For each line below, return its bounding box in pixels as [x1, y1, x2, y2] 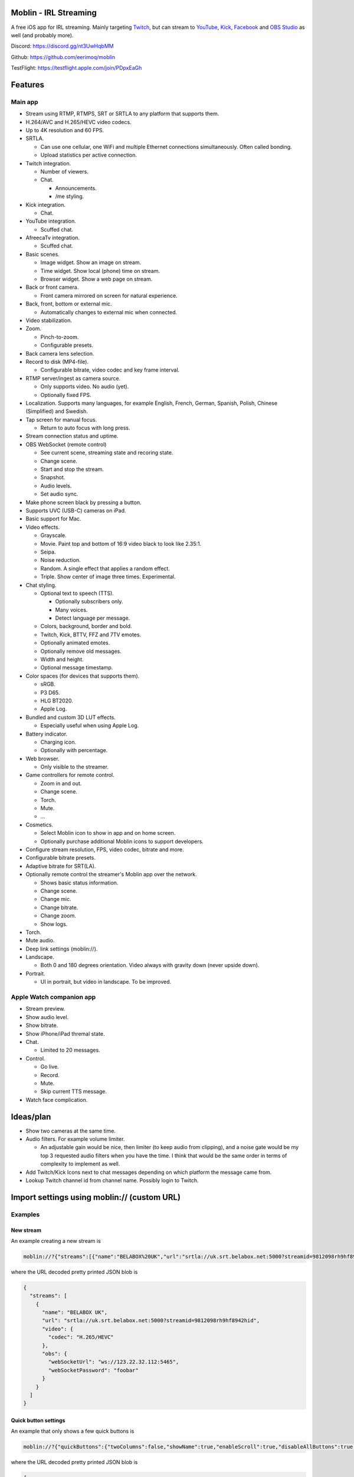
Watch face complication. [25, 1096, 88, 1103]
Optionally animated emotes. [40, 639, 110, 646]
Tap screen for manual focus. [25, 416, 97, 423]
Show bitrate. [25, 1022, 58, 1029]
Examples [11, 1210, 40, 1218]
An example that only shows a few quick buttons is [11, 1427, 135, 1435]
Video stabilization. [25, 317, 73, 324]
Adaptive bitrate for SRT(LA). [25, 863, 96, 870]
